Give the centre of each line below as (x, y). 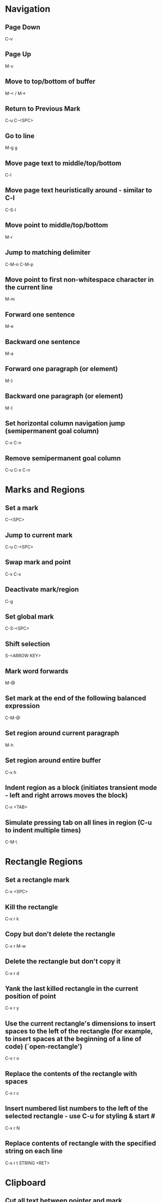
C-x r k (12, 919)
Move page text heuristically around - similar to (79, 190)
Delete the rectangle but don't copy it (63, 962)
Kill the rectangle (32, 907)
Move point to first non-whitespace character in (80, 280)
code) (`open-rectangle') (44, 1046)
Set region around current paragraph (62, 733)
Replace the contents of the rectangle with (71, 1074)
